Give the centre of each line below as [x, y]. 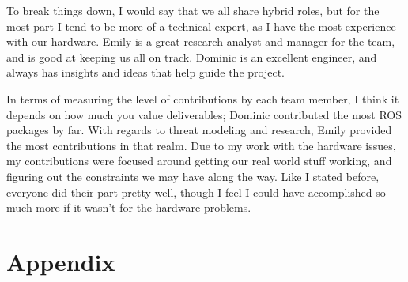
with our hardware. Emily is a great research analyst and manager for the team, [201, 41]
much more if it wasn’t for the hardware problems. [129, 207]
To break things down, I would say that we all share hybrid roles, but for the [193, 10]
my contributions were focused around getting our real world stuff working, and [199, 161]
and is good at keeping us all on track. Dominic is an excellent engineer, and [192, 56]
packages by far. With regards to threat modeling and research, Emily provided [199, 130]
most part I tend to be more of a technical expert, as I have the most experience [201, 26]
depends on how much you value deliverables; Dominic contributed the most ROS [204, 114]
